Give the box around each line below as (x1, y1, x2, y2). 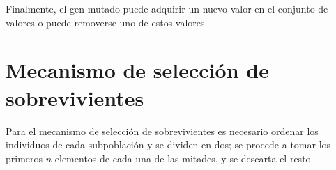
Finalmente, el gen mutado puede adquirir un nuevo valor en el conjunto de (6, 1, 328, 15)
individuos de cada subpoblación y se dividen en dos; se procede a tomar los (6, 137, 331, 152)
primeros (6, 150, 43, 165)
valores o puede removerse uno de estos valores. (6, 15, 208, 29)
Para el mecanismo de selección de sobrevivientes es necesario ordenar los (6, 123, 319, 138)
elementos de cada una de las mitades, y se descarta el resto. (54, 150, 314, 165)
